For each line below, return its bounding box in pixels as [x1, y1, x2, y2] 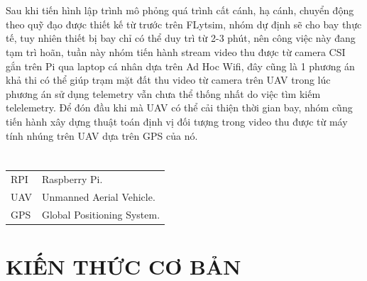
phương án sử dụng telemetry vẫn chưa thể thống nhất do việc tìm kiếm [6, 86, 321, 101]
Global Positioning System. [41, 206, 160, 221]
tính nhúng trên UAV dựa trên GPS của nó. [6, 128, 198, 143]
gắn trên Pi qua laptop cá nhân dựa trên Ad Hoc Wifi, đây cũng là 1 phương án [6, 58, 355, 73]
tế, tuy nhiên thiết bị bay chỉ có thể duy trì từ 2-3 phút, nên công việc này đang [6, 31, 356, 45]
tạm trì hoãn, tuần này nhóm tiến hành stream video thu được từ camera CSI [6, 44, 346, 59]
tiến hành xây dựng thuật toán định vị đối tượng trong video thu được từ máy [6, 114, 348, 128]
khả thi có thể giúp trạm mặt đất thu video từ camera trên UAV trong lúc [6, 72, 331, 87]
